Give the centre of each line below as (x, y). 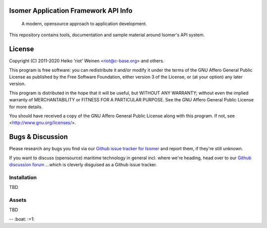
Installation (23, 177)
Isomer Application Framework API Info (71, 11)
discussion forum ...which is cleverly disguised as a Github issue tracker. (83, 165)
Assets (18, 200)
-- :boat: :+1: (22, 219)
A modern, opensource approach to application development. (84, 24)
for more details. (26, 107)
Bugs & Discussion (39, 137)
